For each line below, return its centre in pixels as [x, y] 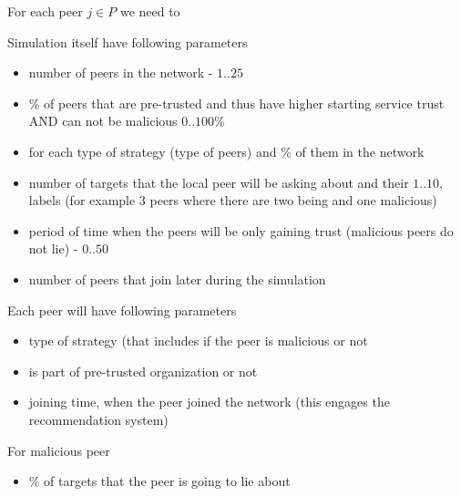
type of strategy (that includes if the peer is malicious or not [198, 341]
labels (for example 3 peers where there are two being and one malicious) [233, 200]
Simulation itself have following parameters [128, 41]
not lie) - [53, 248]
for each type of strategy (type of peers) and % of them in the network [226, 151]
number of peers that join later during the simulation [177, 279]
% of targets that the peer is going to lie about [159, 481]
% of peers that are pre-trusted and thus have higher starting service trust [236, 103]
